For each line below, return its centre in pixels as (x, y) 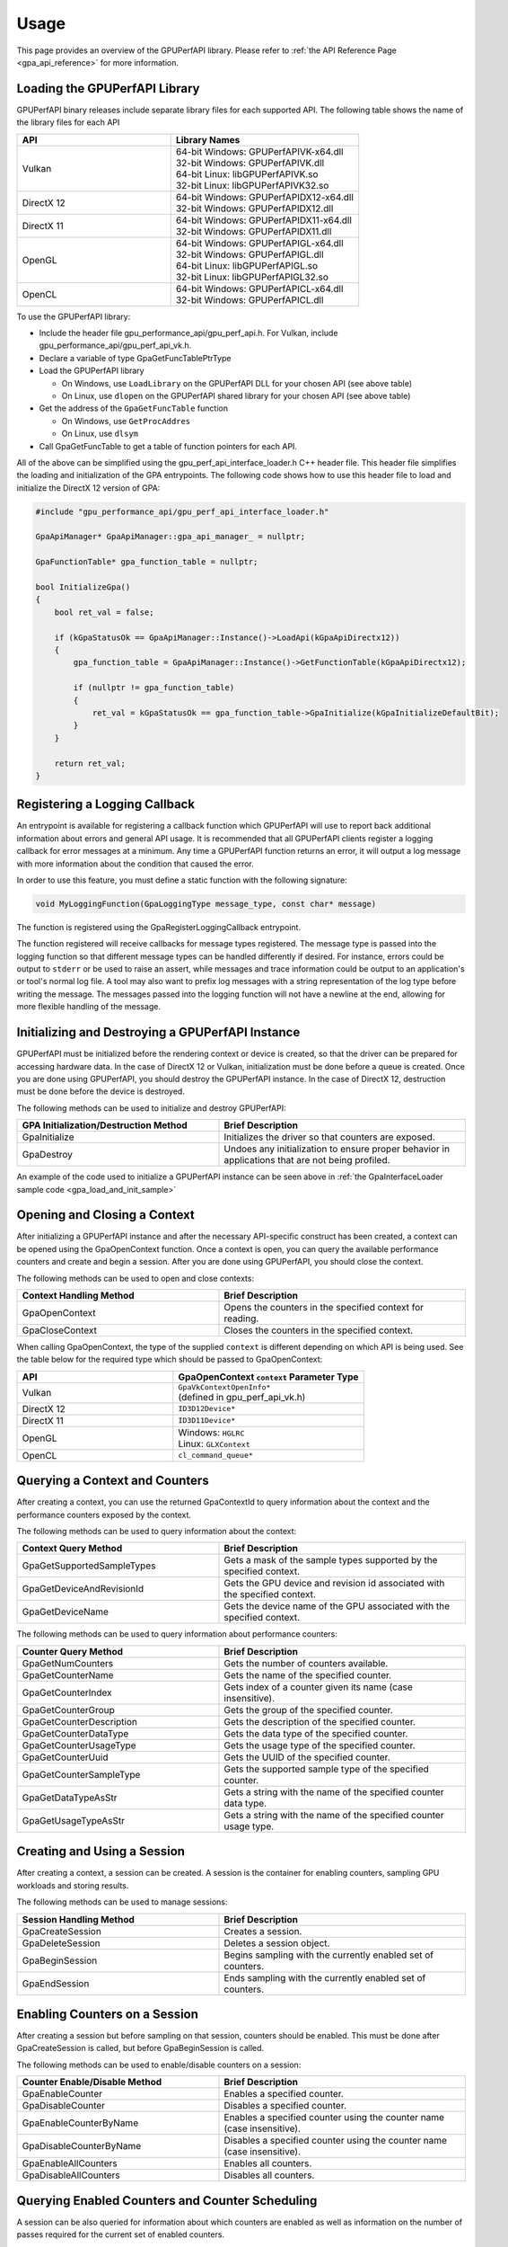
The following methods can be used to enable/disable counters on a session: (159, 2065)
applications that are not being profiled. (307, 1160)
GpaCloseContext (60, 1330)
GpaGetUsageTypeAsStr (74, 1820)
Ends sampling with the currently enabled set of (325, 1977)
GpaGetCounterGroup (69, 1710)
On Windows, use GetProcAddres (126, 421)
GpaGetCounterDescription (80, 1721)
